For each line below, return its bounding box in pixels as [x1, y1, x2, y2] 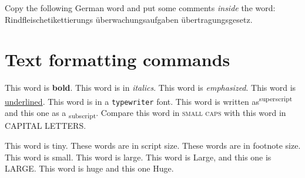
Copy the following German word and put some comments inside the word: [5, 2, 276, 13]
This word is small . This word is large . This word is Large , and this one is [5, 150, 272, 163]
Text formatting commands [5, 47, 230, 71]
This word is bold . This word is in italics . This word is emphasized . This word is [5, 81, 296, 94]
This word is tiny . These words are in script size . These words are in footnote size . [5, 139, 301, 151]
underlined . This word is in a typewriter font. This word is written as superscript [5, 93, 293, 107]
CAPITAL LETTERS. [5, 119, 86, 132]
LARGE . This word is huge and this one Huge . [5, 162, 174, 174]
